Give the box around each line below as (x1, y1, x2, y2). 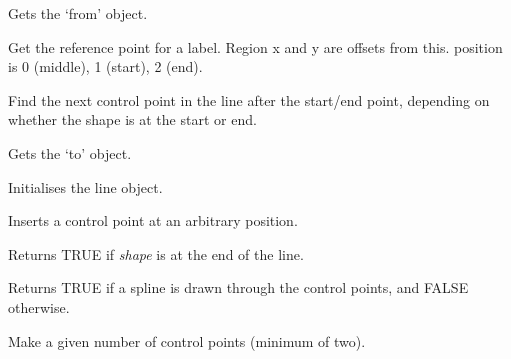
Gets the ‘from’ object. (8, 3, 148, 23)
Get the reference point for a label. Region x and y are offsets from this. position (8, 36, 503, 57)
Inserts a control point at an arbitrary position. (8, 210, 298, 231)
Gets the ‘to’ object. (8, 142, 132, 163)
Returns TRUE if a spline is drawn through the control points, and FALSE (8, 277, 469, 298)
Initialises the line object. (8, 176, 163, 197)
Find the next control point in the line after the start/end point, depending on (8, 89, 490, 110)
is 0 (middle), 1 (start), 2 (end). (8, 56, 203, 77)
